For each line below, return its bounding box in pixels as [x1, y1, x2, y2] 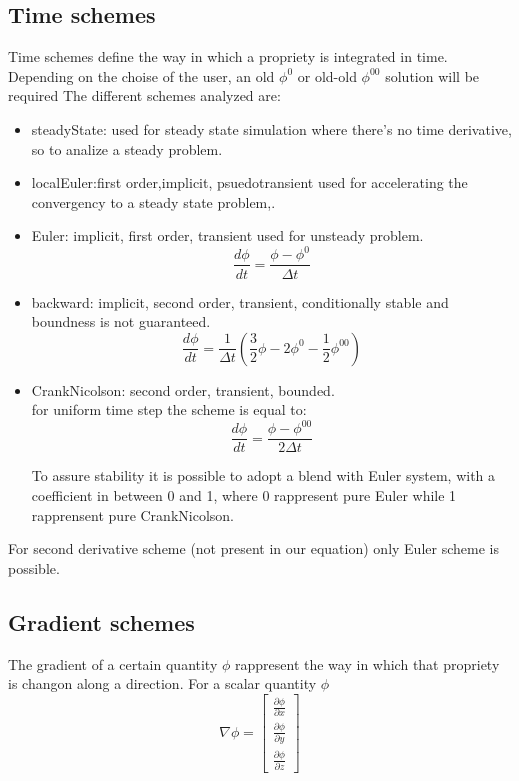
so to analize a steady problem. [31, 138, 223, 159]
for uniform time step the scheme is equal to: [31, 399, 307, 420]
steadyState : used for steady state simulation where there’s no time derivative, [31, 118, 512, 139]
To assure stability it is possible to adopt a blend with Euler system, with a [31, 465, 496, 486]
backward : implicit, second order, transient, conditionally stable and [31, 291, 449, 312]
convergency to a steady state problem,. [31, 191, 276, 212]
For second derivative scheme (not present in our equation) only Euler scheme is [8, 538, 499, 559]
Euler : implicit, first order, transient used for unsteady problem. [31, 225, 424, 246]
